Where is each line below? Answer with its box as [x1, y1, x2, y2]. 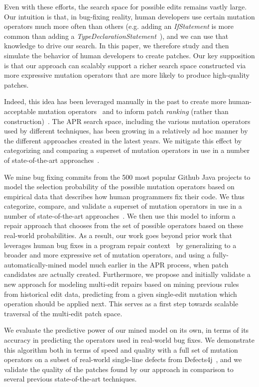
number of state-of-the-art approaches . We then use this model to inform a [4, 210, 236, 221]
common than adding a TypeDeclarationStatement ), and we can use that [4, 30, 229, 41]
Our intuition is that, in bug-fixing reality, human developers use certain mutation [4, 11, 255, 21]
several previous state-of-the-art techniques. [4, 374, 137, 384]
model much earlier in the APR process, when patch [69, 259, 229, 269]
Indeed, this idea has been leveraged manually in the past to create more [4, 96, 226, 107]
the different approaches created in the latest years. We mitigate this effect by [4, 135, 242, 145]
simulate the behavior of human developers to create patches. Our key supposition [4, 50, 255, 60]
